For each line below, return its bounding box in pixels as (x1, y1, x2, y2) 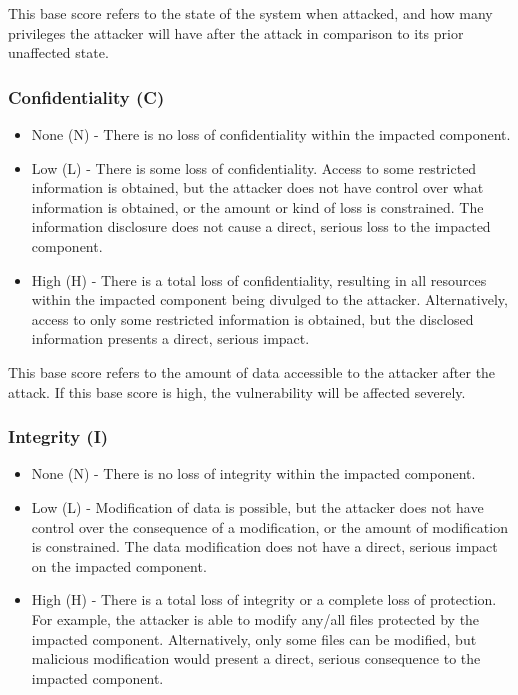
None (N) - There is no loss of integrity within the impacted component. (31, 463, 476, 484)
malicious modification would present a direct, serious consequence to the (31, 648, 481, 669)
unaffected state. (8, 42, 109, 63)
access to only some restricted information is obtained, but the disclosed (31, 308, 474, 329)
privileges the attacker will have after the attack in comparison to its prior (8, 22, 464, 43)
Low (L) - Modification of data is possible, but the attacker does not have (31, 496, 484, 517)
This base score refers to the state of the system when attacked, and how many (8, 3, 493, 23)
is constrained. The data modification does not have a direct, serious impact (31, 536, 498, 557)
